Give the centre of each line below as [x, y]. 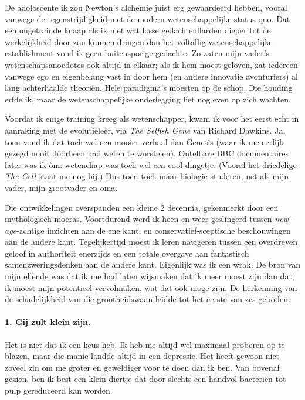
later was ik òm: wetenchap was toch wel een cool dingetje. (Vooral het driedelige [151, 164]
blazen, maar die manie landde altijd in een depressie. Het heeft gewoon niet [142, 356]
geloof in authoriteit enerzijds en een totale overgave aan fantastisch [127, 253]
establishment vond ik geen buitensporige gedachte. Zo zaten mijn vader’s [137, 53]
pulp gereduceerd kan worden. [59, 390]
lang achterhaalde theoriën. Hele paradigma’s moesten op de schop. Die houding [149, 88]
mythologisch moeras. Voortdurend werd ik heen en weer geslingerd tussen [138, 219]
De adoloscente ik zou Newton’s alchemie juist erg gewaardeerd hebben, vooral [146, 7]
